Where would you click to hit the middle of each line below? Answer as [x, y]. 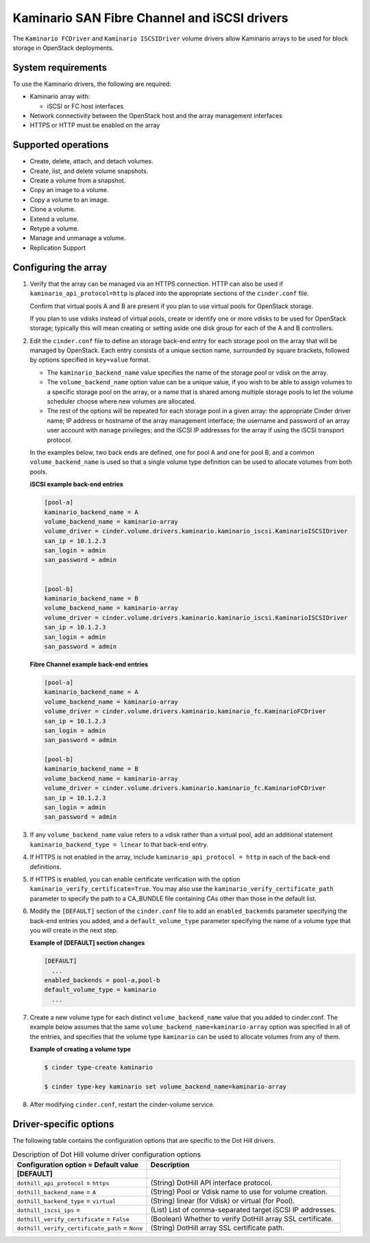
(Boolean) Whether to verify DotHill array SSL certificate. [242, 1219]
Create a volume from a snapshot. [78, 181]
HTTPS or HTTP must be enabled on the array [95, 125]
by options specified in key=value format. [90, 360]
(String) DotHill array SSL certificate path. [217, 1228]
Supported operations [61, 145]
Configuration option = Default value [78, 1165]
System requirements [60, 68]
